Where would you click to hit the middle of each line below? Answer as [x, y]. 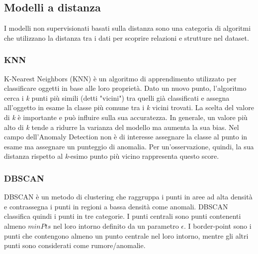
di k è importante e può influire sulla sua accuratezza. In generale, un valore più [126, 117]
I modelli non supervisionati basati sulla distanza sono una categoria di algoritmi [128, 28]
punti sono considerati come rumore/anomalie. [75, 245]
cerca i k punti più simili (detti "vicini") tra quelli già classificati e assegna [117, 97]
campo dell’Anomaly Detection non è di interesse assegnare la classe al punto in [126, 137]
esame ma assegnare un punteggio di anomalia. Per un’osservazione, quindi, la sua [129, 146]
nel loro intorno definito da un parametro [116, 225]
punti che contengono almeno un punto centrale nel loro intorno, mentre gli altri [126, 235]
